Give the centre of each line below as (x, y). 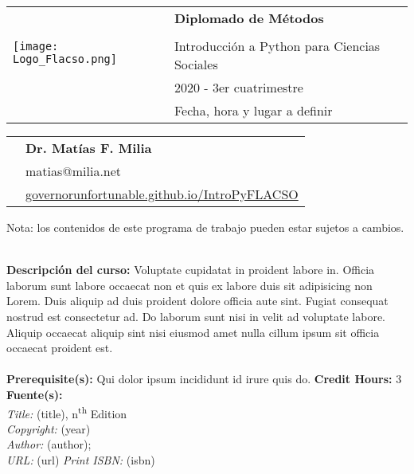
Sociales (196, 64)
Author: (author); (49, 444)
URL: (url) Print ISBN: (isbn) (81, 459)
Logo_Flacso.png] (65, 59)
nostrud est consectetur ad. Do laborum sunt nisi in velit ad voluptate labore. (196, 316)
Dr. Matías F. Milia (89, 148)
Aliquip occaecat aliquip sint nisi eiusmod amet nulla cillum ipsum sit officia (193, 332)
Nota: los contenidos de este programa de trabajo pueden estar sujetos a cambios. (205, 227)
